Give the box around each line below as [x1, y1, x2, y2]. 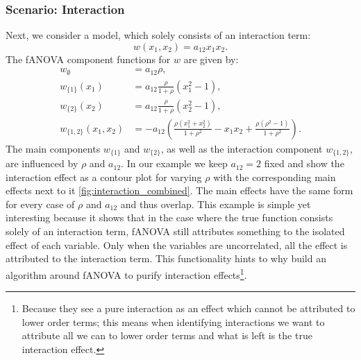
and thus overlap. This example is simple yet [120, 196, 311, 211]
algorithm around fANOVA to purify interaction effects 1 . [6, 265, 247, 282]
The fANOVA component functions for [6, 51, 171, 66]
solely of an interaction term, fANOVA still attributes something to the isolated [6, 224, 345, 239]
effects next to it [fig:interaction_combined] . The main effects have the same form [6, 183, 353, 198]
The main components [6, 141, 101, 155]
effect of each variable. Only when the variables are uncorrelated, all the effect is [6, 237, 348, 252]
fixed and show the [264, 156, 344, 171]
